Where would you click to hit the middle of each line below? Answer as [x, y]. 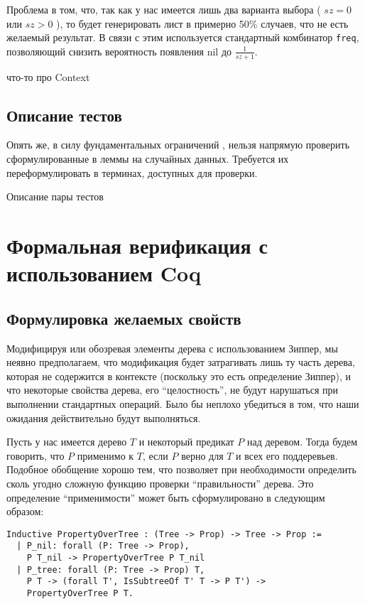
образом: [25, 511]
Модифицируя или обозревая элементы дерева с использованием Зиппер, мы [172, 348]
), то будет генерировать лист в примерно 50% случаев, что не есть [202, 23]
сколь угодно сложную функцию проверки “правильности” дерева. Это [160, 483]
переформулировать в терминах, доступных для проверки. [132, 172]
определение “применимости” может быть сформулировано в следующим [166, 497]
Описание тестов [64, 115]
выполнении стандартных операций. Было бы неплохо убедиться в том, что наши [183, 403]
